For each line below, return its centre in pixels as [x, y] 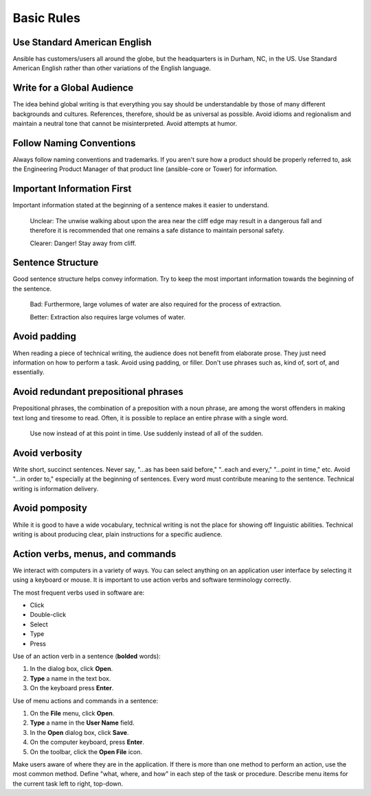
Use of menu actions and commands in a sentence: [86, 701]
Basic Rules [46, 18]
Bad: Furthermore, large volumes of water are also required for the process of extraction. [156, 304]
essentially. [29, 372]
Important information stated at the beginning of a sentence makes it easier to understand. [141, 205]
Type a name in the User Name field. [82, 723]
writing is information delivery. [56, 488]
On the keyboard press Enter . [72, 688]
